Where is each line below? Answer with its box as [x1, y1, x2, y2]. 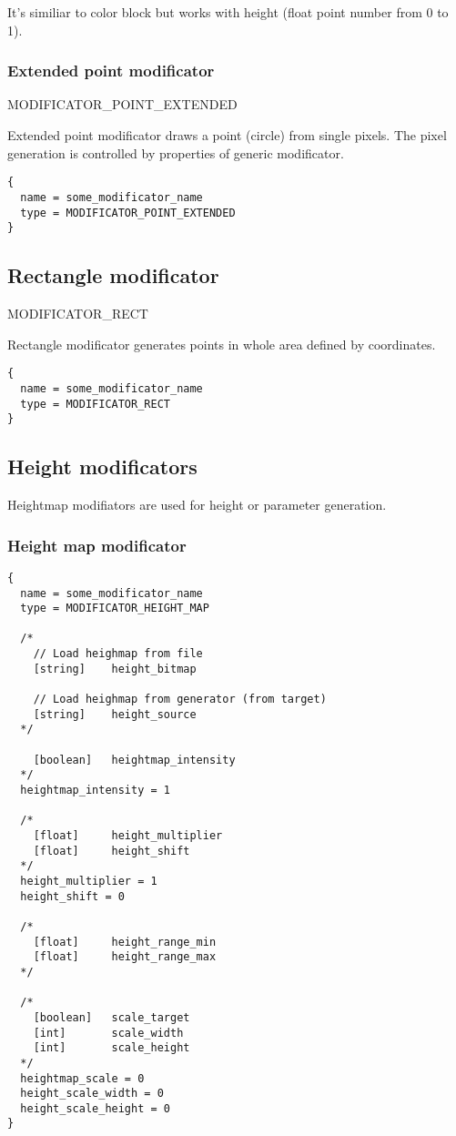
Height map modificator [7, 533, 187, 556]
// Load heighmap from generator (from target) [33, 693, 327, 706]
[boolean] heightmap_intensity [33, 753, 236, 766]
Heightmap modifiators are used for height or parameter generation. [7, 495, 387, 514]
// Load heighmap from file [33, 647, 203, 661]
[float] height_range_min [33, 935, 217, 948]
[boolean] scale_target [33, 1010, 190, 1024]
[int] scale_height [33, 1041, 190, 1055]
